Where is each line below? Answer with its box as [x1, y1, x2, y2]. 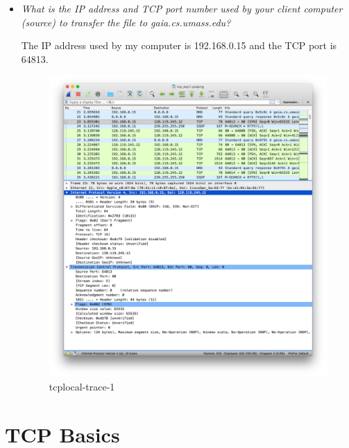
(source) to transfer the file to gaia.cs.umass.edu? [21, 15, 231, 29]
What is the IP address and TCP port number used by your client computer [21, 1, 343, 15]
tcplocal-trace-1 [49, 379, 115, 393]
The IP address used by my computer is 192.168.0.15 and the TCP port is [21, 38, 337, 53]
